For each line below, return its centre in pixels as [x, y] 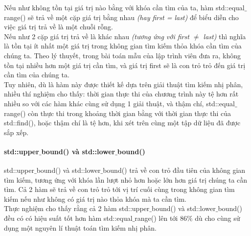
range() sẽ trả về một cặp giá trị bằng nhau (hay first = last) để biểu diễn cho [121, 17]
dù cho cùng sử [217, 218]
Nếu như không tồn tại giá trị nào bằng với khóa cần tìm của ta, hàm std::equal [124, 7]
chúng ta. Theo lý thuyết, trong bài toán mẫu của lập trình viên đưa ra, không [122, 55]
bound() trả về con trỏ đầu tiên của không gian [174, 170]
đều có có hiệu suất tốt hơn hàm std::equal [68, 218]
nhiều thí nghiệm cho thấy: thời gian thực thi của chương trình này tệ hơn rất [121, 94]
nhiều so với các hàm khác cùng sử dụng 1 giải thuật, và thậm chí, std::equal [119, 103]
